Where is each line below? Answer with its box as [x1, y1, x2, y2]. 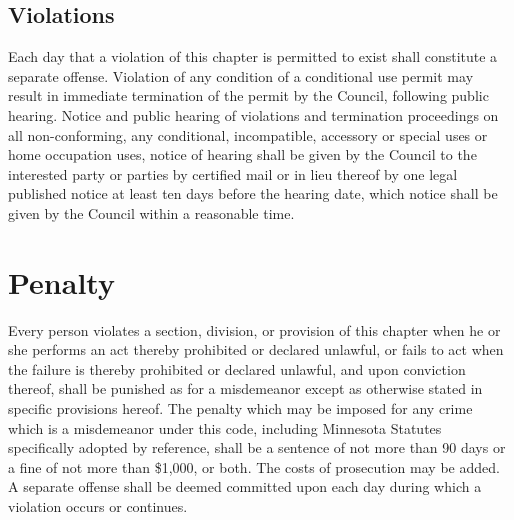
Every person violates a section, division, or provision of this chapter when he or [8, 319, 501, 340]
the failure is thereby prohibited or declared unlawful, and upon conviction [8, 358, 466, 379]
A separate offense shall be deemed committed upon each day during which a [8, 476, 482, 497]
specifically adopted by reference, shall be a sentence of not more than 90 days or [8, 437, 506, 458]
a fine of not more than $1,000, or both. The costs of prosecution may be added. [8, 456, 500, 477]
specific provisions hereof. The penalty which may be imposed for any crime [8, 398, 473, 419]
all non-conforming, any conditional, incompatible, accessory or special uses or [8, 124, 488, 145]
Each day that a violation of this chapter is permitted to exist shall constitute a [8, 46, 498, 67]
